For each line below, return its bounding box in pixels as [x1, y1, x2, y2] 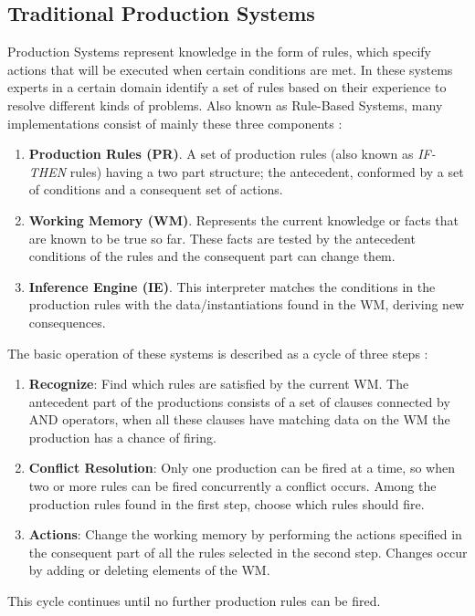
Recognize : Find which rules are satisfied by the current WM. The [28, 374, 409, 393]
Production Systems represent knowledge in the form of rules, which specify [7, 42, 431, 61]
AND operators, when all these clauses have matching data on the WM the [28, 410, 450, 429]
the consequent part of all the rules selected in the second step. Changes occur [28, 542, 468, 561]
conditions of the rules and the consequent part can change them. [28, 246, 396, 266]
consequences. [28, 312, 106, 331]
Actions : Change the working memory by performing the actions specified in [28, 525, 462, 544]
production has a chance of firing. [28, 427, 216, 446]
